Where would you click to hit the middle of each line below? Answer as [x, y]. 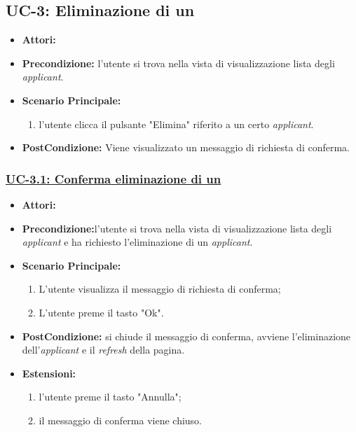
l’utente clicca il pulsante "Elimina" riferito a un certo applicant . [176, 124]
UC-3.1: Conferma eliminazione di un [114, 178]
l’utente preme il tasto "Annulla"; [110, 397]
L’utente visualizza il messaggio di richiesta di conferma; [160, 289]
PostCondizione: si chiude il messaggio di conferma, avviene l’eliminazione [186, 336]
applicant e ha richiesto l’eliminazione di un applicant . [137, 242]
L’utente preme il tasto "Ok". [101, 312]
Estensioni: [49, 373]
